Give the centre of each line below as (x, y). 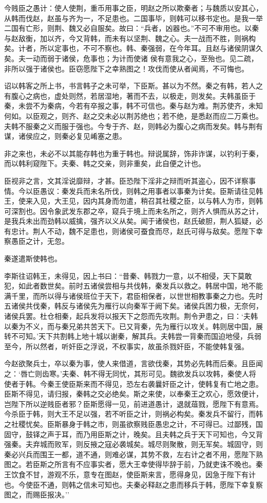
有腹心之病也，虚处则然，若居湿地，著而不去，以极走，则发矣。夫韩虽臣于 (130, 95)
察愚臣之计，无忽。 (36, 241)
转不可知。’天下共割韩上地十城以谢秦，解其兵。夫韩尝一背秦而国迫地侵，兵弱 (133, 336)
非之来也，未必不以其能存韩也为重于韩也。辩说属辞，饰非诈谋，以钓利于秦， (133, 153)
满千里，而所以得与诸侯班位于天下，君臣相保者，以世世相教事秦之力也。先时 (133, 295)
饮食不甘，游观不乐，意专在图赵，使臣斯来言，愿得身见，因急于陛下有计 (133, 474)
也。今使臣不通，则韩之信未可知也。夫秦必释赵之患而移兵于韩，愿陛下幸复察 (133, 484)
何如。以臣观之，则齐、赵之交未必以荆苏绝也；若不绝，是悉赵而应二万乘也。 (133, 115)
